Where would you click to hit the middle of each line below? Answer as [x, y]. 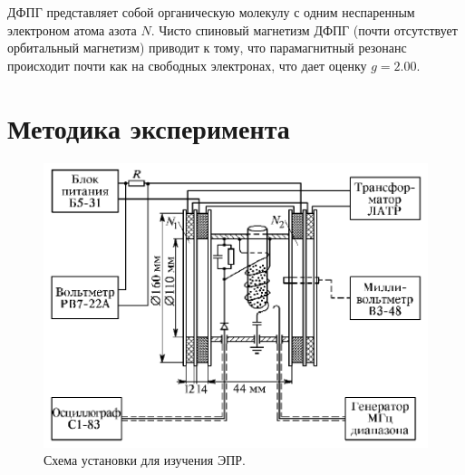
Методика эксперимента [149, 127]
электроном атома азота [72, 29]
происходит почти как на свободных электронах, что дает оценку [187, 65]
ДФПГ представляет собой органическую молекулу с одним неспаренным [211, 12]
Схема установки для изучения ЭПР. [145, 460]
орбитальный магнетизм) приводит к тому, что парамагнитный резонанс [207, 48]
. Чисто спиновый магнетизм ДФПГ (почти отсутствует [304, 29]
